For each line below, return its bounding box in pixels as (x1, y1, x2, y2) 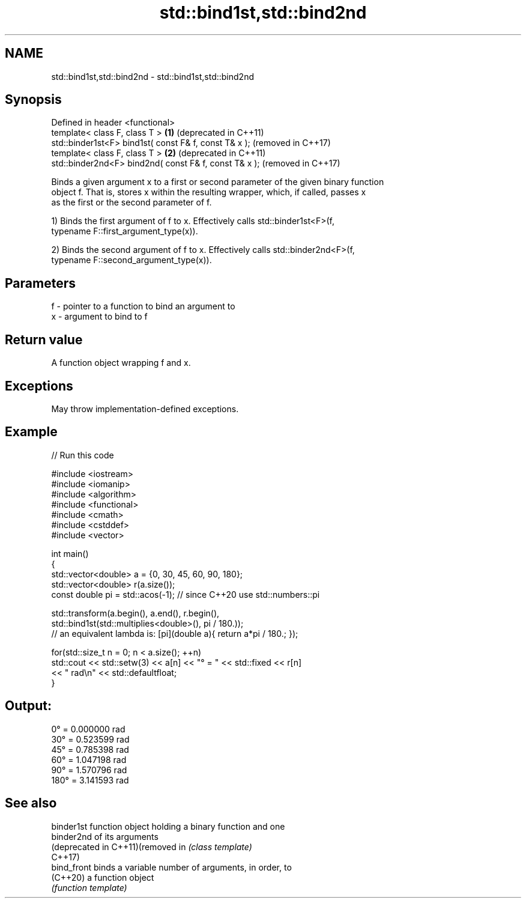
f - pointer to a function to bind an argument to (51, 301, 235, 312)
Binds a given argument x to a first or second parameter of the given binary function (51, 177, 384, 187)
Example (5, 424, 58, 440)
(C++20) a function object (51, 872, 154, 883)
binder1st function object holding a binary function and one (51, 821, 285, 832)
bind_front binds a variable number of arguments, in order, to (51, 862, 292, 872)
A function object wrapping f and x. (51, 357, 191, 368)
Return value (5, 332, 83, 347)
